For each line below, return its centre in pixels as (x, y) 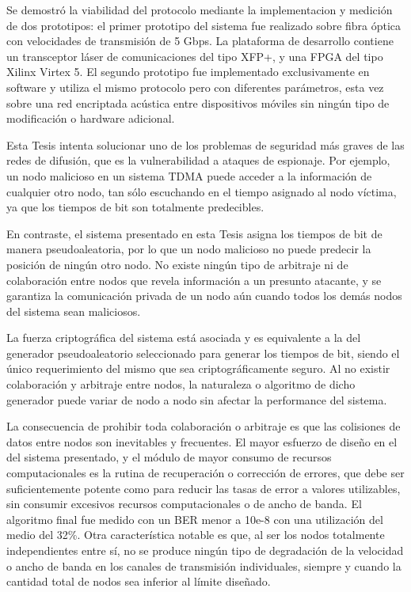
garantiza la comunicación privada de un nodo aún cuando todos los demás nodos (204, 296)
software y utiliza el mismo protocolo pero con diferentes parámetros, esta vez (195, 87)
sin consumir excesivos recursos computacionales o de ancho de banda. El (184, 504)
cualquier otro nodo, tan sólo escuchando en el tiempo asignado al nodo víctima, (202, 191)
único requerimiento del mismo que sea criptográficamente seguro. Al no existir (198, 368)
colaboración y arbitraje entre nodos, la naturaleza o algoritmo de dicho (181, 384)
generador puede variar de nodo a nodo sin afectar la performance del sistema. (197, 399)
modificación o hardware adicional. (91, 118)
